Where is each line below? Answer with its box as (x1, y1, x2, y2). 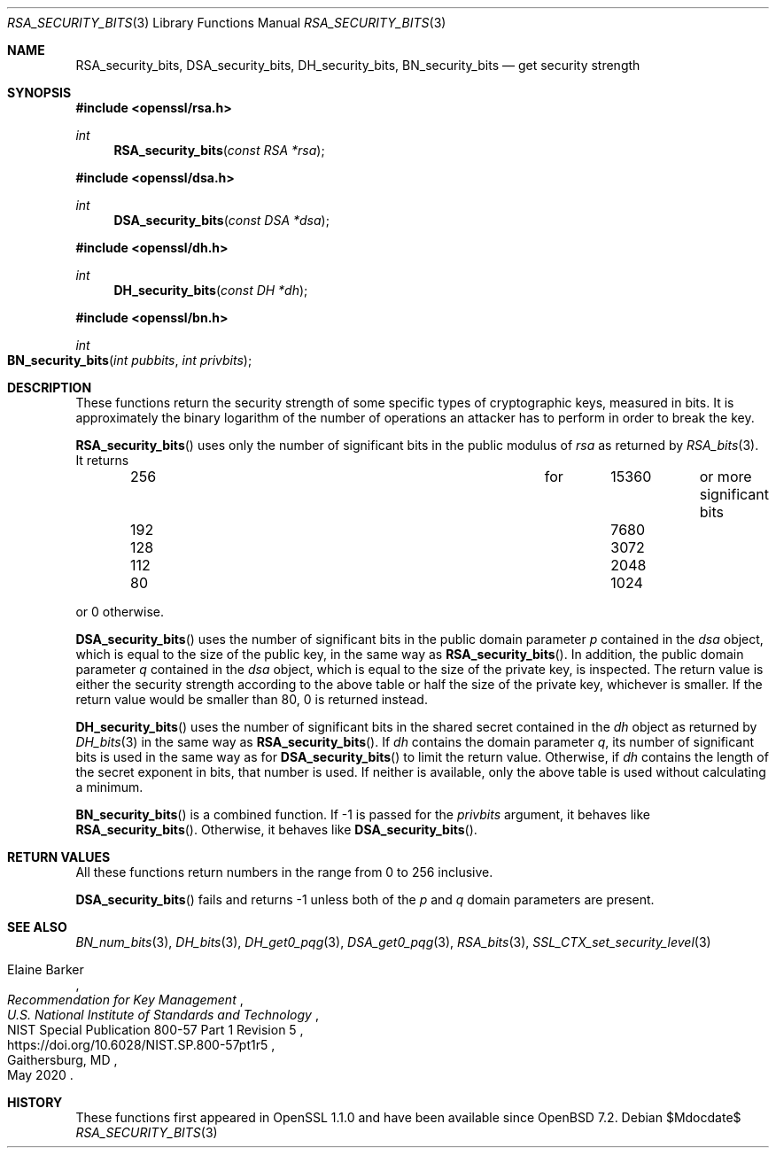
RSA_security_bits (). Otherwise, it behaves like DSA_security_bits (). (75, 822, 477, 837)
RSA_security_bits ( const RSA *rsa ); (113, 143, 325, 158)
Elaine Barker (7, 962, 84, 977)
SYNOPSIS (7, 85, 72, 100)
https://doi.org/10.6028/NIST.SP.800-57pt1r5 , (7, 1037, 275, 1052)
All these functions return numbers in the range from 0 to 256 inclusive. (75, 864, 493, 880)
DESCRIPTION (7, 380, 92, 395)
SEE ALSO (7, 919, 67, 934)
